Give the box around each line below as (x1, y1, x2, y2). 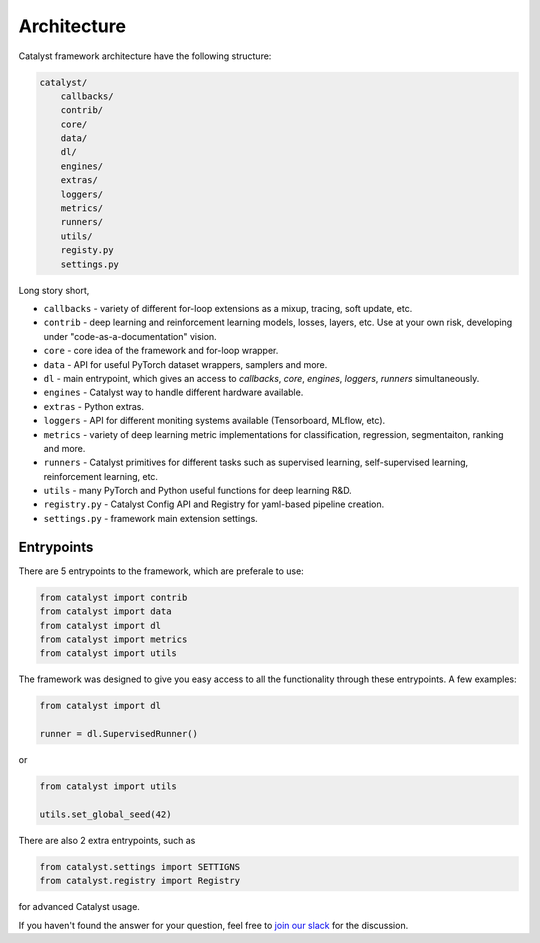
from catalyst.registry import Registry (39, 875, 240, 887)
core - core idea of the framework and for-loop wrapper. (43, 345, 279, 357)
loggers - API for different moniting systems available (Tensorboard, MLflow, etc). (43, 415, 386, 427)
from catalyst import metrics (39, 633, 188, 645)
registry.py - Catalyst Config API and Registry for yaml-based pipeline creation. (43, 498, 385, 510)
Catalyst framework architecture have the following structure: (18, 50, 272, 62)
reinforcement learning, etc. (43, 470, 159, 482)
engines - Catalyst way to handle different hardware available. (43, 386, 304, 399)
